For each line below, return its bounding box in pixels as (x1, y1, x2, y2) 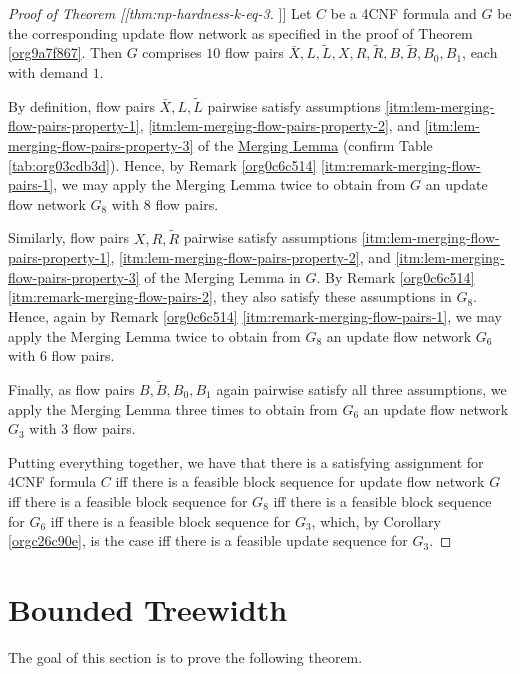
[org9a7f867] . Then (8, 42, 123, 63)
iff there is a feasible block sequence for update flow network (115, 471, 485, 492)
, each (462, 42, 498, 63)
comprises (142, 42, 202, 63)
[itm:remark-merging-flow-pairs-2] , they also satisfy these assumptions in (8, 286, 452, 307)
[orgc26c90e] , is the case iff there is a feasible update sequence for (8, 530, 408, 551)
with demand (8, 62, 89, 82)
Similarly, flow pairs (8, 227, 130, 248)
